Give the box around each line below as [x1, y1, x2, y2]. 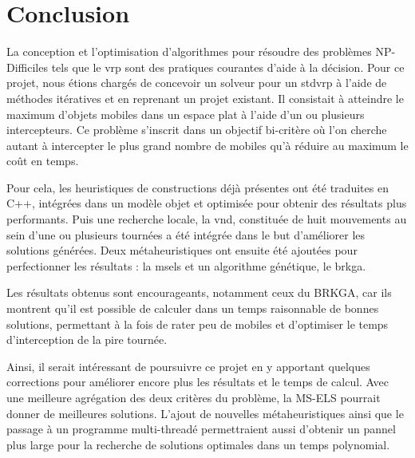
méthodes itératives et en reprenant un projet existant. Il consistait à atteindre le [6, 89, 404, 106]
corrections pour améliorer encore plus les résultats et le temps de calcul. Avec [6, 373, 389, 390]
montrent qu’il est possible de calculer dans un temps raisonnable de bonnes [6, 300, 379, 317]
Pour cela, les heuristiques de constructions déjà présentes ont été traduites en [6, 179, 389, 195]
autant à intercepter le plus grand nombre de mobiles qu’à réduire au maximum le [6, 136, 409, 153]
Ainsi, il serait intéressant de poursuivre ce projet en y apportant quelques [6, 357, 370, 374]
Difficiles [6, 58, 48, 75]
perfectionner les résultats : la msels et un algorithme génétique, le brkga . [6, 257, 366, 274]
